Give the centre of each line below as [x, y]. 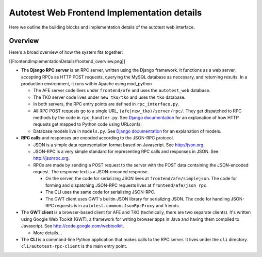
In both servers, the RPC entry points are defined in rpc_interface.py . [106, 104]
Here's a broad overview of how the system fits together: [66, 52]
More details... [48, 233]
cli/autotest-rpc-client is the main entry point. [74, 246]
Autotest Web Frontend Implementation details [106, 13]
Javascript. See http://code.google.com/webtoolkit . [73, 226]
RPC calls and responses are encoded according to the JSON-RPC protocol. [98, 138]
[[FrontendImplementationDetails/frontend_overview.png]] [67, 61]
